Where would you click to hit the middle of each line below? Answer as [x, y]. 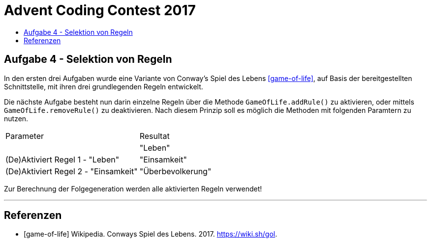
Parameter [25, 136]
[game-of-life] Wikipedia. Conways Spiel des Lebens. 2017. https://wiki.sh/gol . [151, 234]
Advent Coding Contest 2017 [100, 10]
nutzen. [16, 118]
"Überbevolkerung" [175, 171]
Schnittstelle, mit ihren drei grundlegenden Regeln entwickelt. [104, 86]
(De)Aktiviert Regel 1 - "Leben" [62, 159]
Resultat [154, 136]
